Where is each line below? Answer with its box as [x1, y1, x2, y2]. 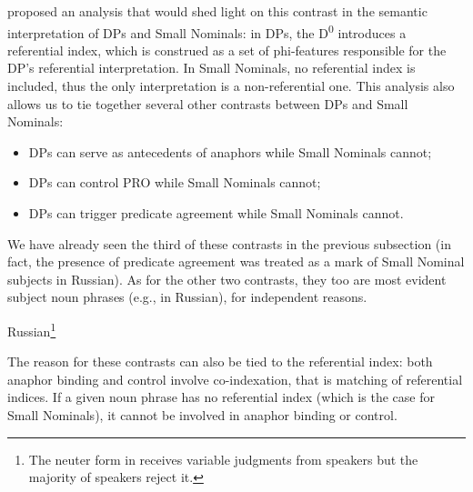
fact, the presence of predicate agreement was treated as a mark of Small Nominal [7, 252, 465, 271]
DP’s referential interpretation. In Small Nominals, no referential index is [7, 58, 416, 77]
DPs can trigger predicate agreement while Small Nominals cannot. [28, 204, 404, 222]
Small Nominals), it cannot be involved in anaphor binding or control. [7, 406, 398, 424]
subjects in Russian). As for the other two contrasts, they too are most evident [7, 269, 447, 288]
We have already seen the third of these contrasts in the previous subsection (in [7, 234, 451, 253]
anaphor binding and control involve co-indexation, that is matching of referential [7, 369, 463, 388]
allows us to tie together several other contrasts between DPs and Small [7, 94, 408, 113]
